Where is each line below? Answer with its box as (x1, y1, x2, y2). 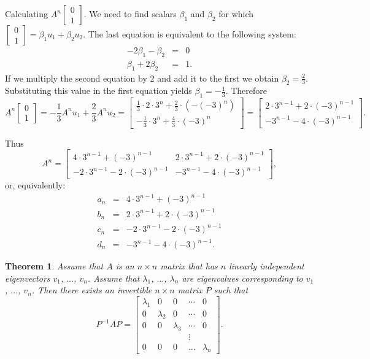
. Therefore (225, 84, 268, 97)
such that (214, 284, 249, 296)
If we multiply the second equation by (5, 71, 147, 84)
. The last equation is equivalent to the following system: (83, 28, 296, 40)
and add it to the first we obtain (157, 71, 279, 84)
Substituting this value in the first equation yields (5, 84, 192, 97)
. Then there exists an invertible (31, 284, 152, 296)
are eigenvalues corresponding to (182, 271, 303, 284)
